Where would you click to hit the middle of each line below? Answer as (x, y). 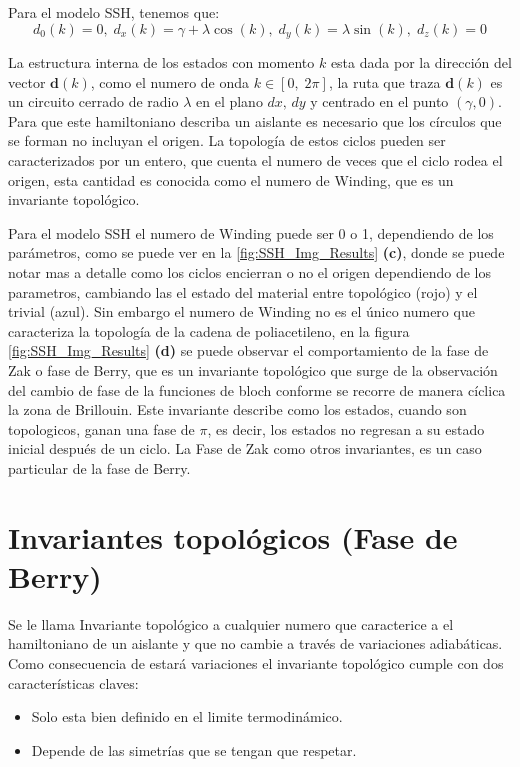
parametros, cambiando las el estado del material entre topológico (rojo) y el (243, 291)
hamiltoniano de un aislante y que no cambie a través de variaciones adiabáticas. (255, 643)
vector (27, 81)
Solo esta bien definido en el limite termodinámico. (187, 716)
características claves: (73, 682)
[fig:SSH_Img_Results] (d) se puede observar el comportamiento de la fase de (248, 350)
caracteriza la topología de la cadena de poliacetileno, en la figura (209, 330)
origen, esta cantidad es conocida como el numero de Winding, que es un (231, 179)
